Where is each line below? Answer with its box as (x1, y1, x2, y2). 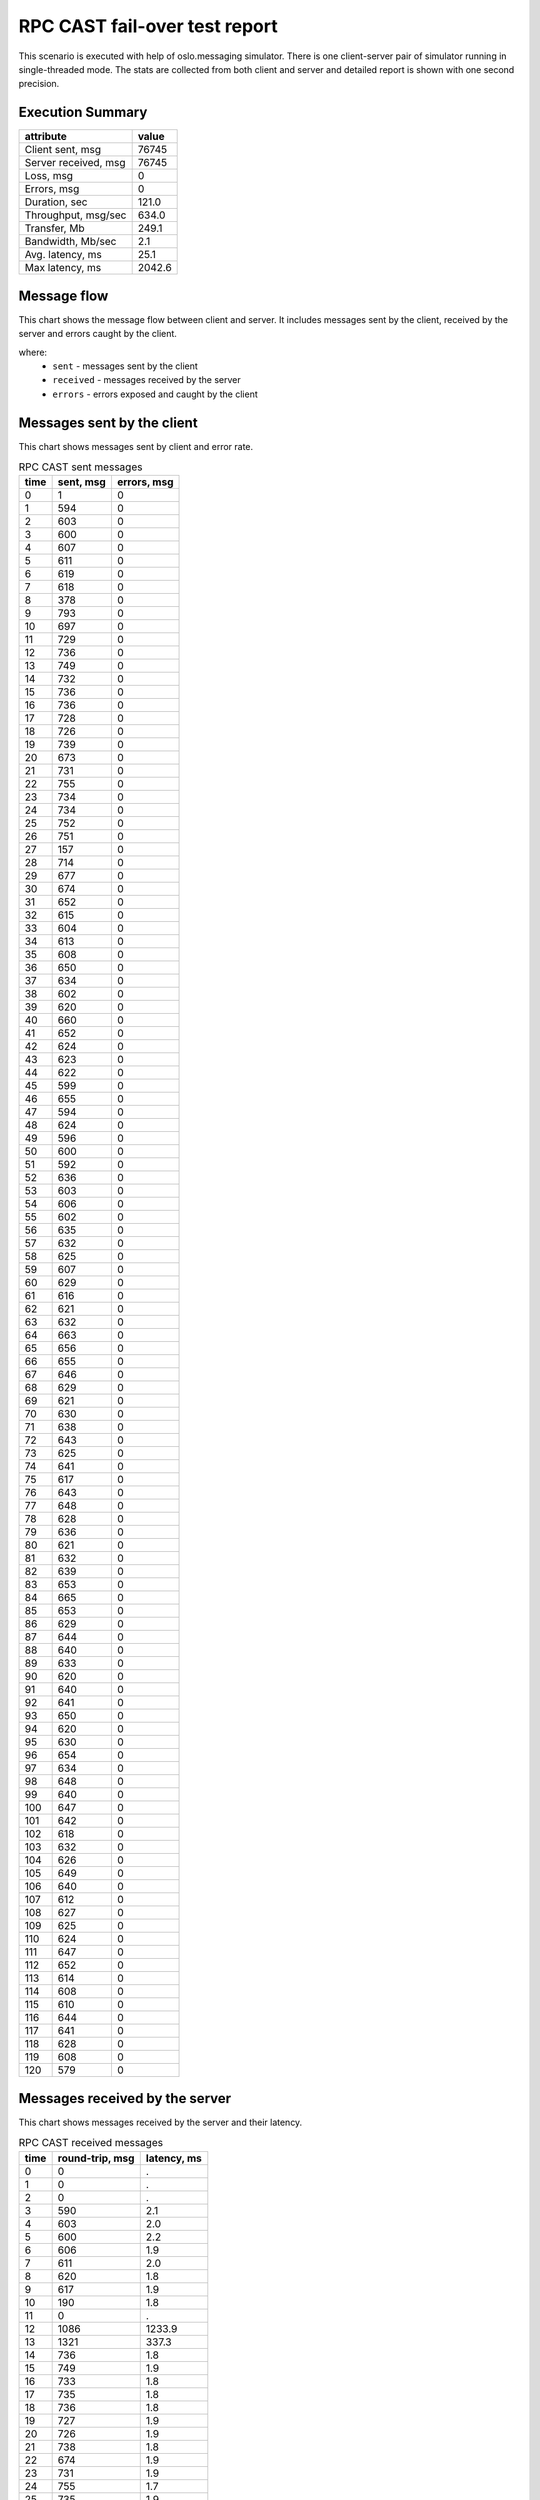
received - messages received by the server (52, 374, 242, 386)
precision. (18, 78, 60, 90)
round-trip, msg (57, 2151, 135, 2165)
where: (18, 346, 48, 358)
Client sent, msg (24, 143, 102, 157)
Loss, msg (24, 169, 74, 183)
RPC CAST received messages (18, 2136, 164, 2150)
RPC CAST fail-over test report (18, 15, 279, 37)
